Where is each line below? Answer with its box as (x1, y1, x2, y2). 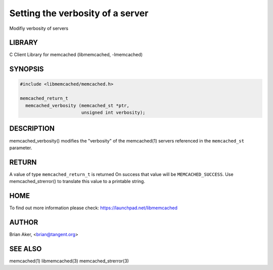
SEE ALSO (9, 244, 42, 253)
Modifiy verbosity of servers (9, 25, 69, 31)
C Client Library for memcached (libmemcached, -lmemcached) (9, 52, 143, 58)
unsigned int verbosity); (81, 110, 146, 116)
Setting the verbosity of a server (9, 8, 149, 19)
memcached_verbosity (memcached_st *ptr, (25, 103, 130, 108)
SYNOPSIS (9, 65, 44, 73)
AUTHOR (9, 218, 38, 227)
